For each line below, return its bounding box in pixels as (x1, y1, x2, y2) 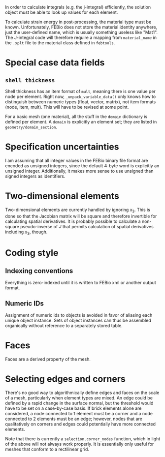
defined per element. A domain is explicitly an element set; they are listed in (5, 119, 157, 124)
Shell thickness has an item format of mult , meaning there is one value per (5, 89, 156, 94)
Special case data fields (5, 57, 105, 68)
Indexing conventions (5, 267, 73, 275)
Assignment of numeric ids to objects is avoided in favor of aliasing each (5, 312, 153, 318)
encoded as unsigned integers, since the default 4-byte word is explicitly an (5, 162, 160, 169)
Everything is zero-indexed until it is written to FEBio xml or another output (5, 280, 156, 286)
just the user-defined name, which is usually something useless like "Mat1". (5, 30, 158, 35)
